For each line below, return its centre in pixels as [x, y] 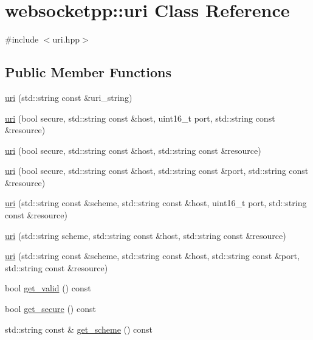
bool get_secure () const [50, 309]
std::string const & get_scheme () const [79, 329]
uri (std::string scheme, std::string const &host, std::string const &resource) [146, 235]
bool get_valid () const [48, 288]
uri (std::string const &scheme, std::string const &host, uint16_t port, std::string [156, 203]
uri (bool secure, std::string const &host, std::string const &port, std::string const [157, 171]
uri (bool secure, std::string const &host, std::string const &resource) [133, 150]
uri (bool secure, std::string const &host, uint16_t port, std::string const [140, 118]
